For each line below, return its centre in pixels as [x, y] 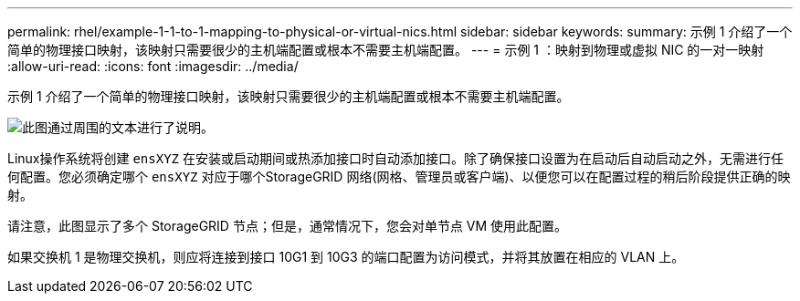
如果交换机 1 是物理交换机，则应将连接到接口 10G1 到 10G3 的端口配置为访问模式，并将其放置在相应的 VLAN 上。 [346, 257]
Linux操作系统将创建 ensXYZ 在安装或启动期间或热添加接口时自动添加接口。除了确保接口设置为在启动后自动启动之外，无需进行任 [395, 158]
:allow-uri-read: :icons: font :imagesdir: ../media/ [153, 66]
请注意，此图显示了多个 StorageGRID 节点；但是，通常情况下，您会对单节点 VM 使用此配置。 [288, 226]
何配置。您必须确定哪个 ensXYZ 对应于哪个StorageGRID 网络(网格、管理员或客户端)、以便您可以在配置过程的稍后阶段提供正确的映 [399, 176]
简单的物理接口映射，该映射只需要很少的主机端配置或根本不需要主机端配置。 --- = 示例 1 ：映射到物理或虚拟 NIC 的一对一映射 [386, 50]
